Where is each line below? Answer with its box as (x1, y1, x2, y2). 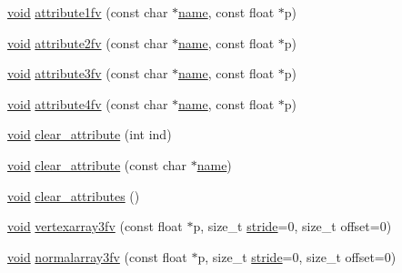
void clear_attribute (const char (7, 155, 187, 174)
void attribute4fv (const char (7, 94, 168, 113)
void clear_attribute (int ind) (7, 125, 172, 144)
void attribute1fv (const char (7, 3, 168, 21)
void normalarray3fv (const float (7, 247, 187, 266)
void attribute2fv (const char (7, 33, 168, 52)
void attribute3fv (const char (7, 64, 168, 83)
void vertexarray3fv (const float (7, 217, 183, 236)
